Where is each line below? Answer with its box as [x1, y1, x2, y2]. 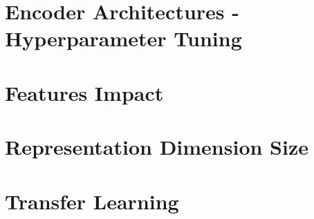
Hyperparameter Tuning [5, 24, 242, 53]
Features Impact [5, 78, 164, 106]
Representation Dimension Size [5, 133, 308, 161]
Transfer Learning [5, 187, 179, 215]
